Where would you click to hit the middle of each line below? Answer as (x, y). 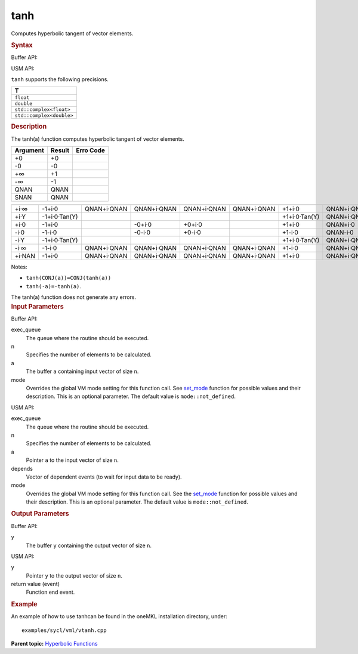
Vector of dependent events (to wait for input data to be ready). (104, 477)
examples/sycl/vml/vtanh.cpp (64, 630)
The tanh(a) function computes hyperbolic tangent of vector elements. (98, 139)
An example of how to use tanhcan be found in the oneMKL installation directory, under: (119, 616)
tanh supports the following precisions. (60, 79)
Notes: (19, 267)
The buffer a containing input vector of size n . (82, 371)
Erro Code (90, 150)
